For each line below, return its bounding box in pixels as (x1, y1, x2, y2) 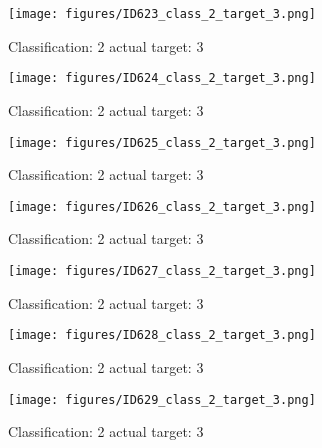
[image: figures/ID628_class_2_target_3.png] (8, 328, 316, 343)
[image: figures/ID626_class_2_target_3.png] (8, 199, 316, 214)
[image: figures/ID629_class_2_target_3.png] (8, 392, 316, 407)
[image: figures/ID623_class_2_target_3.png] (8, 7, 316, 21)
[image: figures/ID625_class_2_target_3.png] (8, 135, 316, 150)
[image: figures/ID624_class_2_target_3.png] (8, 71, 316, 86)
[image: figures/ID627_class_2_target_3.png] (8, 264, 316, 278)
